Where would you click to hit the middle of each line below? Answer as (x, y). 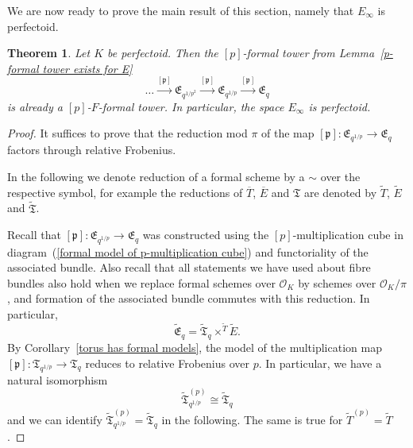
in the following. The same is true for (252, 419)
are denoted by (340, 192)
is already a (35, 106)
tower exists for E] (87, 68)
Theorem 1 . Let (49, 53)
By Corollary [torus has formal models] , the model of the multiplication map (195, 347)
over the (340, 177)
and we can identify (55, 419)
